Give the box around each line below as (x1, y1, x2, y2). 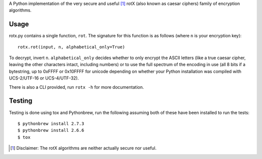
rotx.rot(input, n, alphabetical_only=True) (17, 44, 126, 49)
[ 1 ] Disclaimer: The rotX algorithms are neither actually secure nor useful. (10, 145, 157, 151)
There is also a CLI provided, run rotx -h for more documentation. (9, 84, 144, 90)
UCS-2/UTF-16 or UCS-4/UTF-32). (9, 75, 79, 81)
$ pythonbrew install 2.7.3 (17, 121, 84, 126)
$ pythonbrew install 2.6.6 (17, 127, 84, 133)
